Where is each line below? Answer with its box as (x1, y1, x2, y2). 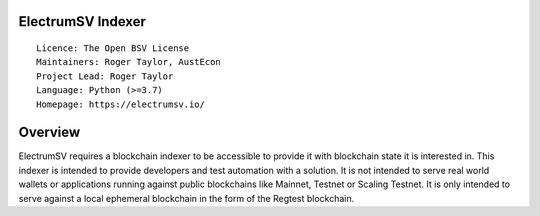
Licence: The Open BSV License (36, 43, 190, 54)
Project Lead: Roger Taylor (36, 70, 174, 82)
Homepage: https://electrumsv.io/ (36, 98, 205, 110)
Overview (18, 124, 81, 141)
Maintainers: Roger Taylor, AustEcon (36, 56, 222, 68)
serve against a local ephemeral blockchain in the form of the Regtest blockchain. (18, 192, 355, 204)
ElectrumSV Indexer (18, 13, 147, 30)
